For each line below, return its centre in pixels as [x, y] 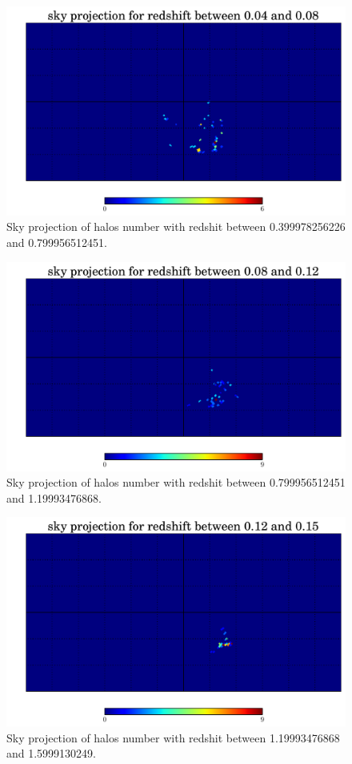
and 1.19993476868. [54, 497]
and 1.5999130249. [52, 753]
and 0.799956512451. [57, 243]
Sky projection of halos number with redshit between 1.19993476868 [173, 737]
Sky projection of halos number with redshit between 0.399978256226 [176, 226]
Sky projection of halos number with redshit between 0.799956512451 [176, 482]
